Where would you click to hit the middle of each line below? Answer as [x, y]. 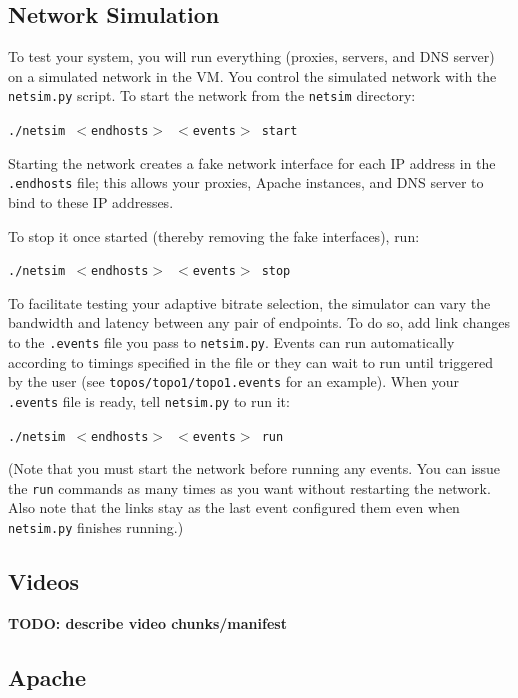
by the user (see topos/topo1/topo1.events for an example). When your [233, 381]
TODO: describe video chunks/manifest [147, 622]
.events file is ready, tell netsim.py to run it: [149, 400]
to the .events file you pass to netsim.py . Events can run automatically [231, 341]
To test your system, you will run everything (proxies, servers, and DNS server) [251, 56]
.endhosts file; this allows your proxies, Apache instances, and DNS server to [246, 182]
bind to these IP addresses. [91, 201]
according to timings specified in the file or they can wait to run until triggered [250, 361]
